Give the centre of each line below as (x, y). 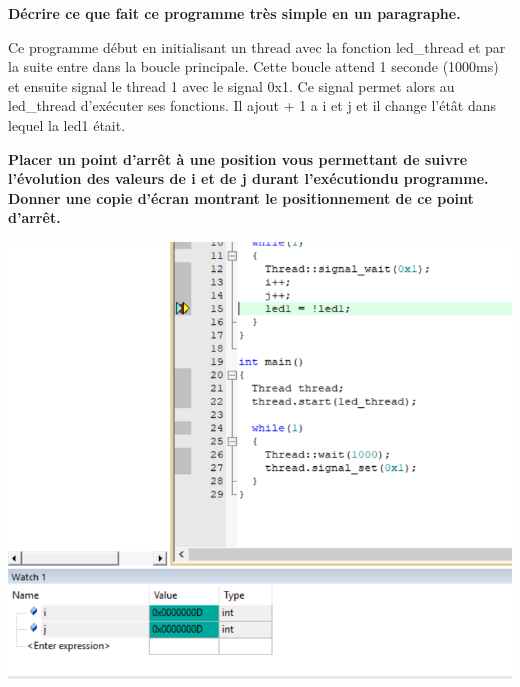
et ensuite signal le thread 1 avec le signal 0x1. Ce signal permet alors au (231, 85)
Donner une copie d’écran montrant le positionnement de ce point (241, 197)
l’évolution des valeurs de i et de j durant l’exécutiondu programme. (248, 178)
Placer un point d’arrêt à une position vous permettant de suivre (238, 158)
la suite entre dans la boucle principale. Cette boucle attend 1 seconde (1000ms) (253, 66)
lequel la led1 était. (67, 124)
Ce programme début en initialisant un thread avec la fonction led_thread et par (257, 46)
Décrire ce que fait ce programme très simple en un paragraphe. (234, 13)
